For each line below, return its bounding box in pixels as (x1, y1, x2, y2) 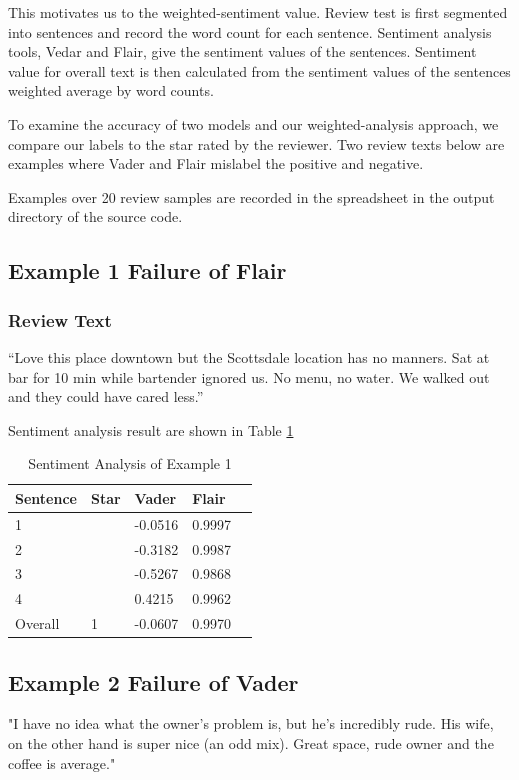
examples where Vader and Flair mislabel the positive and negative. (8, 153, 424, 174)
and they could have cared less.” (8, 386, 204, 407)
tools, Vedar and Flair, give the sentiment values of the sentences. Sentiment (8, 41, 477, 62)
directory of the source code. (8, 206, 183, 227)
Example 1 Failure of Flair (8, 255, 287, 286)
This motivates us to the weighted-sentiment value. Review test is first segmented (8, 2, 508, 22)
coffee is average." (8, 752, 116, 773)
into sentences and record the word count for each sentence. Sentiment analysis (8, 21, 492, 42)
